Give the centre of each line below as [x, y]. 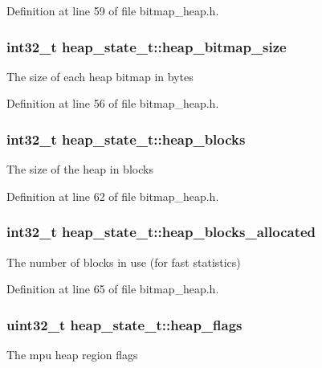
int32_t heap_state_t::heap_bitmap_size [147, 46]
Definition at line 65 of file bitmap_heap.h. [113, 289]
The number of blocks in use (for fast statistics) [124, 262]
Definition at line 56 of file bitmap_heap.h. [113, 103]
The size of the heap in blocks [80, 169]
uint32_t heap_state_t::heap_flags [124, 324]
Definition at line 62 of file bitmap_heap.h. [113, 196]
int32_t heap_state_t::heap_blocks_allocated [161, 232]
